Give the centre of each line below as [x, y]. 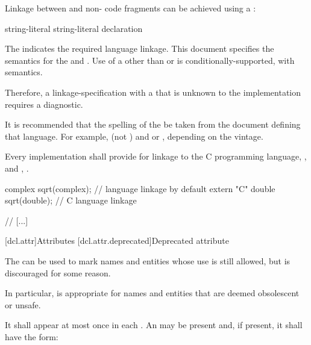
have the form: [32, 336]
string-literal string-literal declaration [74, 28]
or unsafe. [23, 304]
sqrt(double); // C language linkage [71, 200]
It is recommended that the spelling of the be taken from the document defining [153, 124]
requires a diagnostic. [44, 104]
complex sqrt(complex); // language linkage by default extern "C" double [140, 188]
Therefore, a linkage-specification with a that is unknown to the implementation [153, 92]
